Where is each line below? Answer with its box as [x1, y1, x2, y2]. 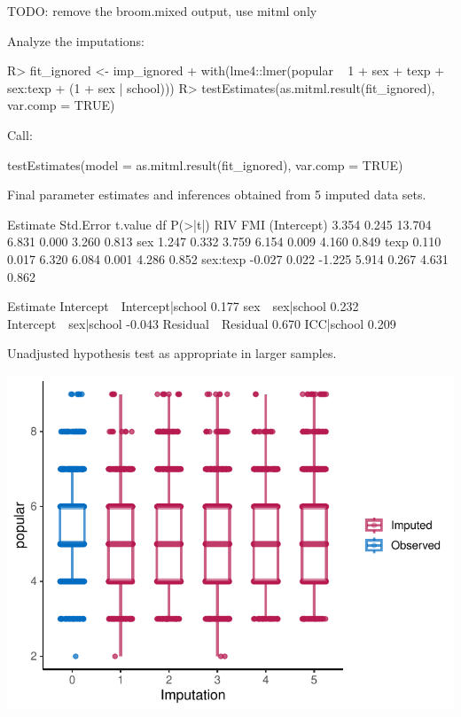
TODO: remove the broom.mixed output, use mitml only [7, 2, 317, 19]
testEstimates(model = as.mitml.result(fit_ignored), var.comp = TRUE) [7, 155, 403, 174]
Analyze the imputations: [7, 31, 145, 50]
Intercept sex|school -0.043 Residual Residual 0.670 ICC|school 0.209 [7, 314, 396, 332]
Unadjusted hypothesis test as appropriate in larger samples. [7, 344, 337, 362]
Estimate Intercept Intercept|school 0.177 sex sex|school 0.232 [7, 297, 359, 316]
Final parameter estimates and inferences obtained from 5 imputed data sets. [7, 185, 426, 204]
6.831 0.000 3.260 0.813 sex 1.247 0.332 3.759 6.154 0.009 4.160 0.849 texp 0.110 [7, 232, 441, 251]
